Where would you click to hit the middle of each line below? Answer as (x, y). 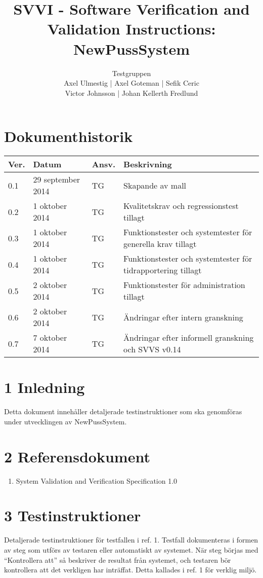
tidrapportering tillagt (163, 270)
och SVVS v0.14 (152, 349)
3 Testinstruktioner (73, 515)
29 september (57, 179)
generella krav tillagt (160, 244)
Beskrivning (148, 164)
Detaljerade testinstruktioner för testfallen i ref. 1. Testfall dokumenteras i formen (131, 540)
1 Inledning (45, 387)
